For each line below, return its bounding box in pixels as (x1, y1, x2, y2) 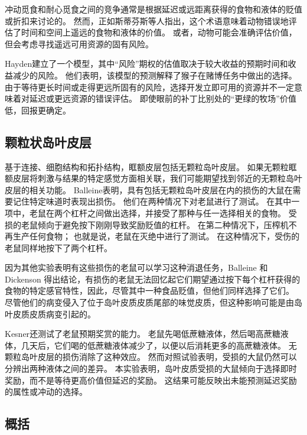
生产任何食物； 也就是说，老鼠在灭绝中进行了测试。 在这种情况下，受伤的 (12, 230, 300, 242)
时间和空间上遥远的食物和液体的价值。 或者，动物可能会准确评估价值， (21, 26, 297, 38)
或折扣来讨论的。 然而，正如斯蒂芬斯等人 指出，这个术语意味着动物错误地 (5, 14, 289, 27)
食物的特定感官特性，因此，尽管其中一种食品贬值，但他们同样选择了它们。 (5, 284, 294, 297)
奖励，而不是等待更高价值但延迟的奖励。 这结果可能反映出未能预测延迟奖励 (5, 374, 297, 386)
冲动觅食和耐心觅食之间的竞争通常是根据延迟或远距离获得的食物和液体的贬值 (5, 3, 302, 15)
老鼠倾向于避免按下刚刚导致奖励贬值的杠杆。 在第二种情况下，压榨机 (21, 218, 289, 231)
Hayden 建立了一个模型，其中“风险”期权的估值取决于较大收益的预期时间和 (5, 57, 288, 70)
